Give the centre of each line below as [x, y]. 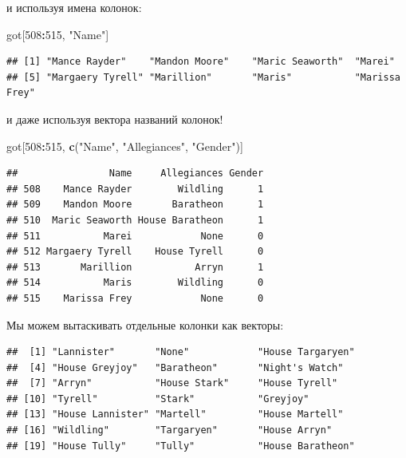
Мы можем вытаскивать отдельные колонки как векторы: [145, 324]
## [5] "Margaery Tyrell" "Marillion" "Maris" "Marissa [203, 77]
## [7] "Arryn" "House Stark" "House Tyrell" [172, 383]
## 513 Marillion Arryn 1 [135, 267]
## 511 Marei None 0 [135, 236]
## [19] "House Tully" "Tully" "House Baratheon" [181, 446]
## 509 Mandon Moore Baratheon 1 [135, 205]
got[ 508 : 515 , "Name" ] [58, 34]
